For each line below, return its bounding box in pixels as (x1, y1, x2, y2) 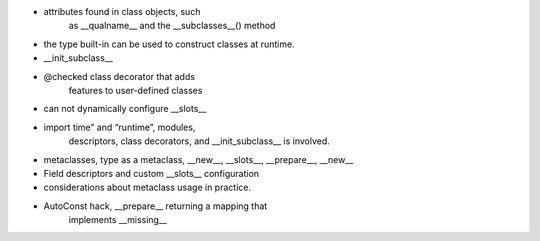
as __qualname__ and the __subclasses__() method (68, 20, 276, 32)
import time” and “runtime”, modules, (43, 121, 196, 133)
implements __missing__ (68, 214, 167, 226)
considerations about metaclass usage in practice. (43, 181, 252, 194)
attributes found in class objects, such (43, 6, 201, 17)
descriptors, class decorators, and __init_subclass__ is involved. (68, 135, 330, 147)
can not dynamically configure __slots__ (43, 103, 207, 115)
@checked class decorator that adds (43, 70, 195, 82)
